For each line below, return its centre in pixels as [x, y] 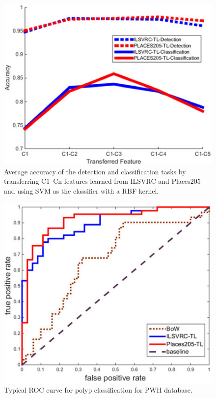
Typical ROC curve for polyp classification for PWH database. [98, 390]
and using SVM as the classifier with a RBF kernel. [81, 190]
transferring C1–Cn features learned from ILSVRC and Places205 [102, 181]
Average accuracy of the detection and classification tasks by [95, 171]
